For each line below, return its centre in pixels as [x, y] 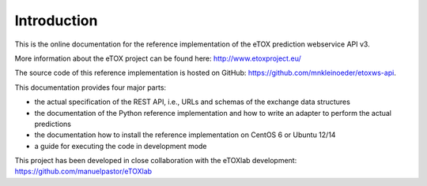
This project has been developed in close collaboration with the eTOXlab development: [156, 161]
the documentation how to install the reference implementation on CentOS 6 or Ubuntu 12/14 [185, 135]
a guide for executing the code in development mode [121, 146]
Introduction [56, 20]
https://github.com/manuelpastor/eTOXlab [83, 171]
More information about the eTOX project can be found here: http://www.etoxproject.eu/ [158, 58]
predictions [53, 124]
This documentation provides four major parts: [90, 87]
